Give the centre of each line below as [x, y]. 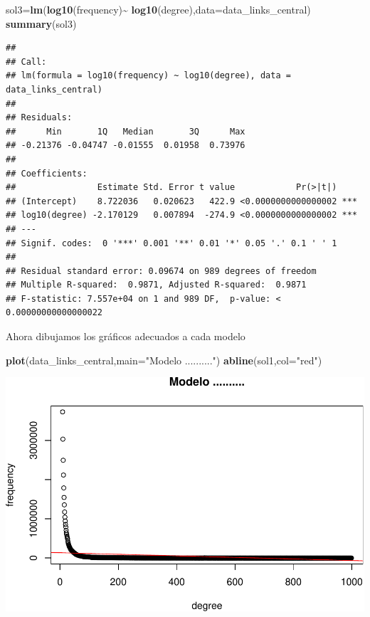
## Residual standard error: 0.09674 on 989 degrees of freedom [161, 271]
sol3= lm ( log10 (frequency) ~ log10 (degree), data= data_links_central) [158, 9]
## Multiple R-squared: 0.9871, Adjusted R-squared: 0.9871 [156, 285]
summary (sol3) [41, 23]
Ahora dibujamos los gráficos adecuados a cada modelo [126, 336]
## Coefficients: [47, 173]
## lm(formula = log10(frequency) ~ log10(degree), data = [148, 76]
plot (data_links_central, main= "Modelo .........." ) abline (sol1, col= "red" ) [164, 360]
